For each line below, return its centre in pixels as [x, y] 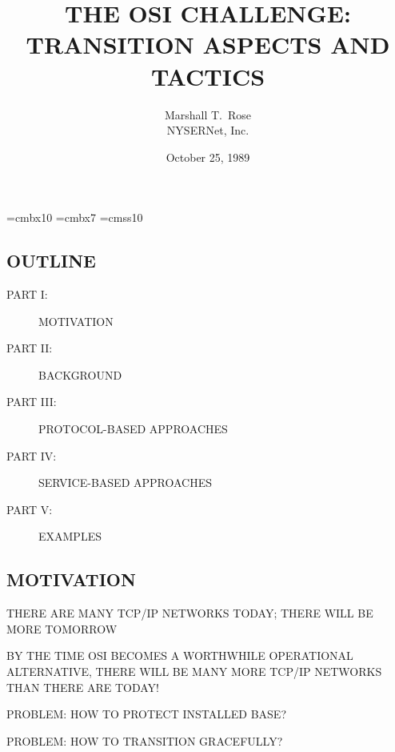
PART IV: [32, 455]
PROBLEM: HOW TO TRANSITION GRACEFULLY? [145, 740]
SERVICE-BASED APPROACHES [126, 483]
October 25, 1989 [208, 157]
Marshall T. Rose [208, 114]
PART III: [32, 402]
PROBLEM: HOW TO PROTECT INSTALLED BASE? [147, 714]
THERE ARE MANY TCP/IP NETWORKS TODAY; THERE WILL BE [190, 613]
